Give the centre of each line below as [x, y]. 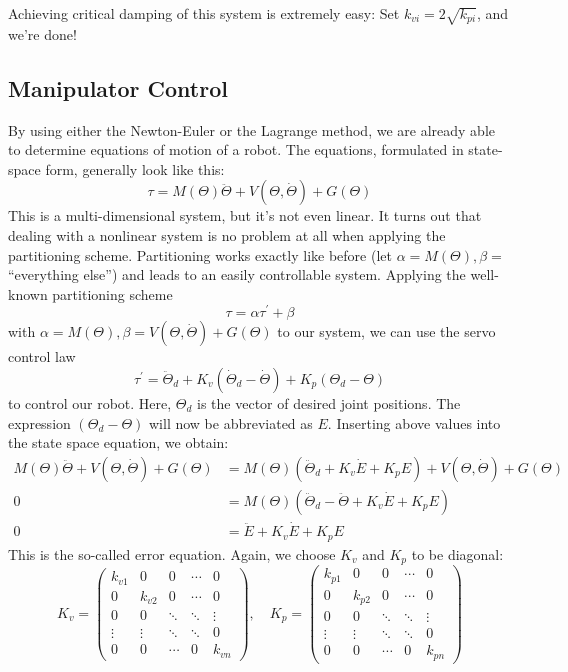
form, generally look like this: [135, 168]
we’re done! [42, 33]
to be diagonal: [457, 553]
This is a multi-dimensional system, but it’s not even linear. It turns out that [245, 215]
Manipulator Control [118, 87]
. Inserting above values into [414, 422]
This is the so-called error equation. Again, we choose [172, 553]
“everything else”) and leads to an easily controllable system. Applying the [237, 274]
